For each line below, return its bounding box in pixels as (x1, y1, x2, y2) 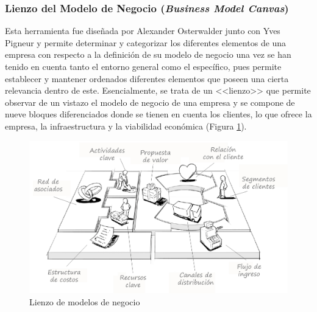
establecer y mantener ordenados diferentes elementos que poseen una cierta (5, 72, 289, 85)
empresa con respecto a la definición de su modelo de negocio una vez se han (5, 48, 291, 61)
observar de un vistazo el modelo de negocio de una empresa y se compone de (5, 95, 295, 108)
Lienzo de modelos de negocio (29, 295, 140, 308)
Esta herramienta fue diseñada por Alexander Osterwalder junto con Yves (5, 24, 280, 37)
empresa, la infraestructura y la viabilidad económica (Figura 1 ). (5, 119, 247, 132)
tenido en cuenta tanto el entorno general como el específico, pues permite (5, 60, 282, 72)
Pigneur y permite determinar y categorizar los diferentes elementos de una (5, 36, 287, 49)
